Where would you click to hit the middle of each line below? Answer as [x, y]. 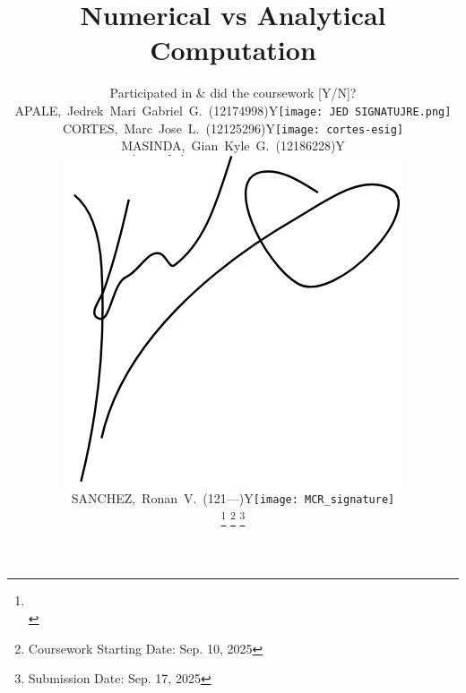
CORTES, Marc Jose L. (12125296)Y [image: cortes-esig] [233, 128]
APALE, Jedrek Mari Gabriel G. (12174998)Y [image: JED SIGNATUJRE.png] [233, 110]
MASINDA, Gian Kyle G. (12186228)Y [233, 145]
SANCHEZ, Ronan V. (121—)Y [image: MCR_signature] [233, 498]
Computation [233, 50]
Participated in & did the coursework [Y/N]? [233, 93]
